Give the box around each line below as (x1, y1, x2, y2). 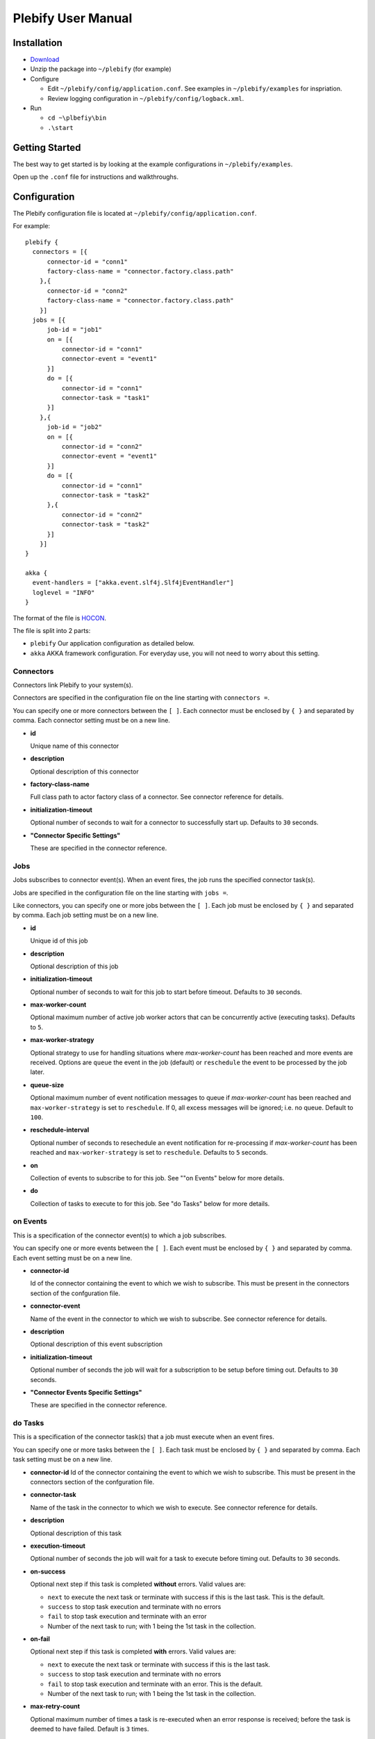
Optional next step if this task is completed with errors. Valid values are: (30, 1647, 236, 1656)
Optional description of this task (30, 1529, 122, 1537)
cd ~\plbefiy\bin (47, 114, 107, 122)
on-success (30, 1567, 66, 1576)
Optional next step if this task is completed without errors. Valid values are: (30, 1580, 247, 1589)
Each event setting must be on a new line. (12, 1253, 133, 1262)
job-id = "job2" (47, 423, 103, 431)
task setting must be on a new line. (12, 1455, 112, 1464)
